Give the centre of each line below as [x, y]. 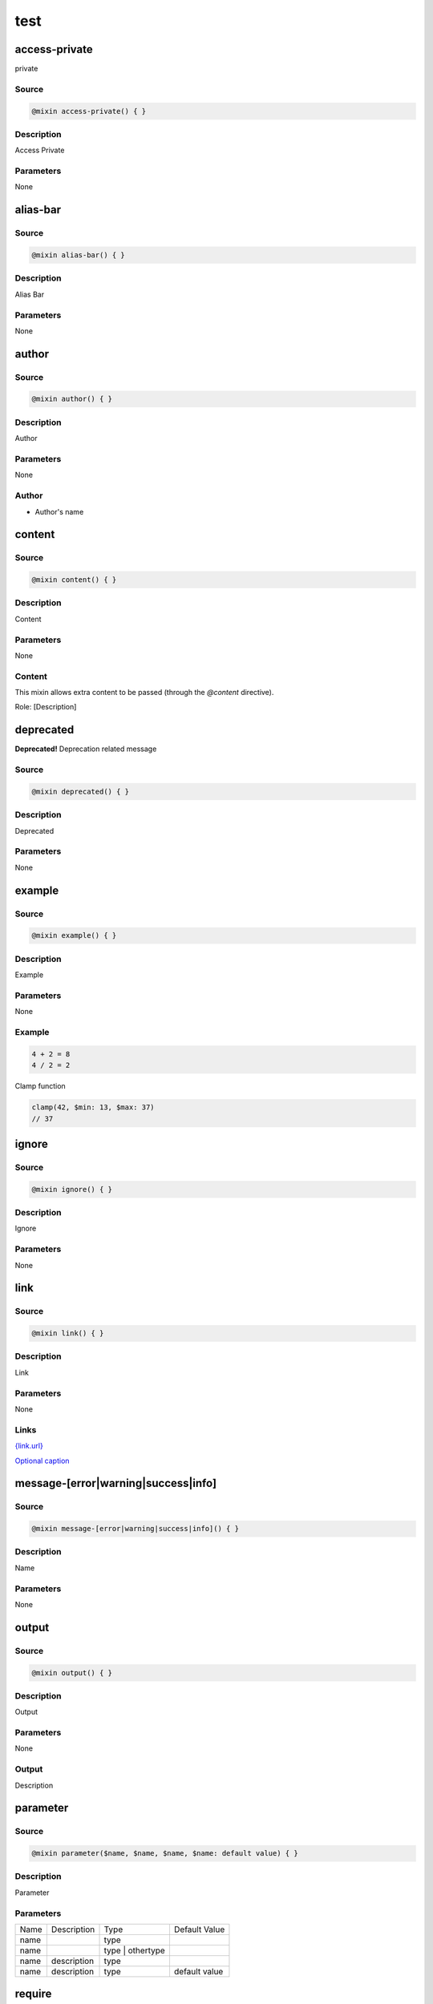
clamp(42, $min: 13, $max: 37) [93, 1107]
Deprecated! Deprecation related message [86, 749]
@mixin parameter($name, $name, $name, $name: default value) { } [165, 1853]
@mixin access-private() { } [89, 111]
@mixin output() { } [72, 1673]
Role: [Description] [46, 707]
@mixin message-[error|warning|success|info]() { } [136, 1529]
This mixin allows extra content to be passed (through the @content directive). [144, 693]
